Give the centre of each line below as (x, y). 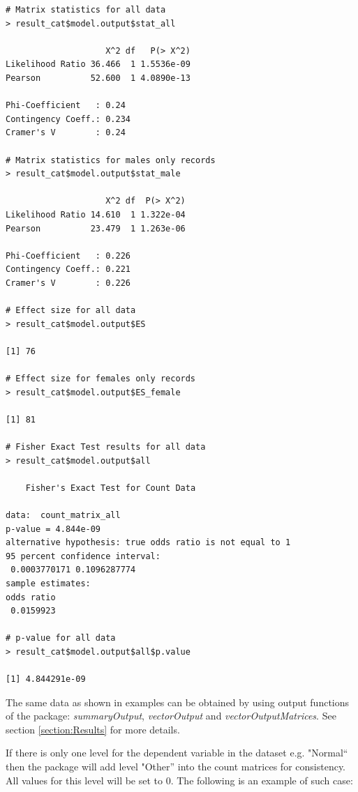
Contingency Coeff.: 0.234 (68, 119)
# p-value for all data (61, 638)
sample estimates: (48, 583)
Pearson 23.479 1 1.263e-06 (96, 228)
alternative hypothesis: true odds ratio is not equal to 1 (148, 543)
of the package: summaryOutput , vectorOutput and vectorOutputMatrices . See (171, 716)
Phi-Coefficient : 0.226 (68, 256)
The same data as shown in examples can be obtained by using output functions (178, 702)
